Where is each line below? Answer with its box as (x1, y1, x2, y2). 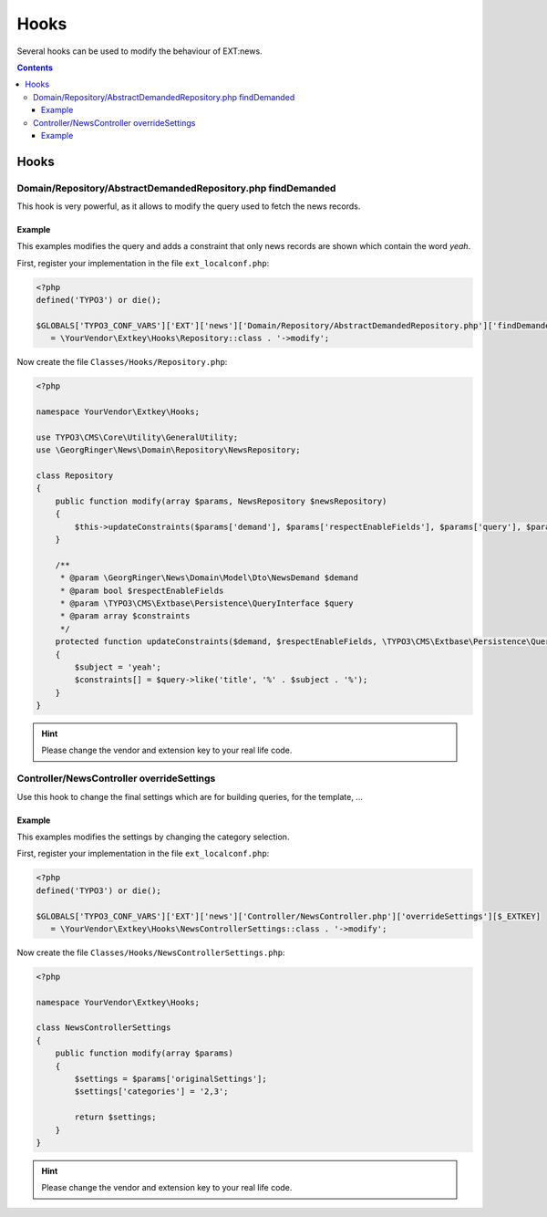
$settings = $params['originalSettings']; (74, 1074, 268, 1085)
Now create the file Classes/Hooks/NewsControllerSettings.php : (16, 947, 286, 958)
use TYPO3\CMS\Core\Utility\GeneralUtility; (36, 432, 239, 442)
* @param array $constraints (59, 611, 191, 621)
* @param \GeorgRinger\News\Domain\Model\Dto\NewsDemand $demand (59, 573, 359, 583)
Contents (16, 62, 54, 73)
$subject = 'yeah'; (74, 661, 161, 672)
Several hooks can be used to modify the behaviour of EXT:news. (16, 46, 263, 57)
